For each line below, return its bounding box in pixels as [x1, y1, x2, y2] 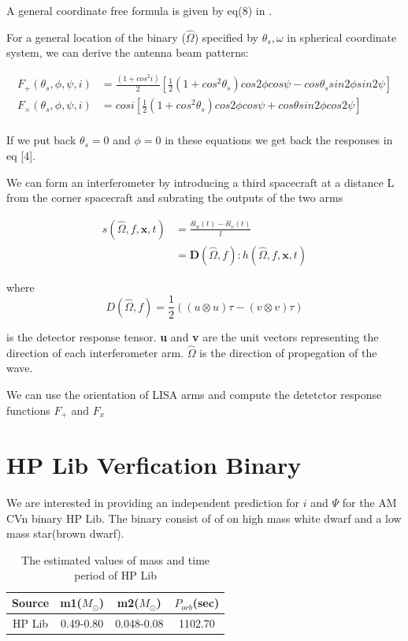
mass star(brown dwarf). [6, 525, 124, 542]
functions [6, 401, 50, 418]
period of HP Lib [74, 567, 157, 583]
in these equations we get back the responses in [165, 132, 393, 148]
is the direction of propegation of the [199, 344, 377, 360]
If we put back [6, 132, 76, 148]
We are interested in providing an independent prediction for [6, 494, 300, 511]
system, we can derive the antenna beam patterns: [6, 44, 249, 61]
